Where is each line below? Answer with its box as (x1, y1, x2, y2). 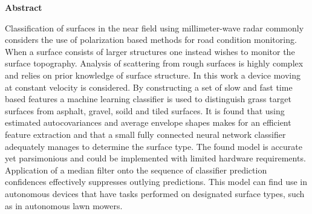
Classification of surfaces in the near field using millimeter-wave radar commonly (5, 21, 304, 34)
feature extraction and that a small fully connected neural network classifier (5, 128, 286, 140)
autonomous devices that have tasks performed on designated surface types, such (5, 187, 305, 199)
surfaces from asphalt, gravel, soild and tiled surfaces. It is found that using (5, 104, 285, 117)
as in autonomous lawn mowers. (5, 199, 123, 212)
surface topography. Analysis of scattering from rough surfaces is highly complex (5, 57, 304, 70)
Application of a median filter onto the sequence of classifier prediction (5, 163, 267, 176)
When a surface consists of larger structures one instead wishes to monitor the (5, 45, 295, 57)
